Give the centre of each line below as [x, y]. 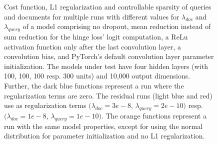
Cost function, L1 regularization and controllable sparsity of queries [108, 6]
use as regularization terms [45, 105]
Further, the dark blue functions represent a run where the [94, 85]
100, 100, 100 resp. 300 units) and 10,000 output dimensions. [97, 76]
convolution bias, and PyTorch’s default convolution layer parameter [109, 56]
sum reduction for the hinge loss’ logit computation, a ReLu [96, 36]
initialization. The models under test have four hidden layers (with [106, 66]
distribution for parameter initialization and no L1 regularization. [104, 136]
